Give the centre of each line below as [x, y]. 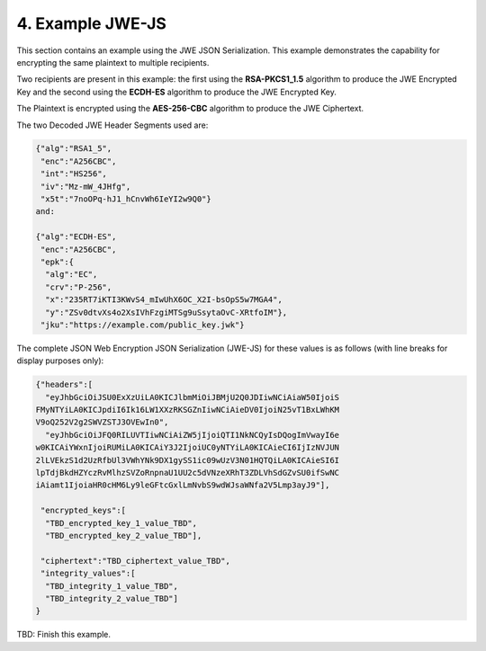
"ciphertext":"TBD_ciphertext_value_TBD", [136, 561]
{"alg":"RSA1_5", [74, 149]
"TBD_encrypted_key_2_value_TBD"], [124, 535]
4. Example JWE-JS [91, 23]
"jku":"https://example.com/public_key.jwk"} [143, 325]
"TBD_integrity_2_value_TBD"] [112, 598]
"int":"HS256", [74, 174]
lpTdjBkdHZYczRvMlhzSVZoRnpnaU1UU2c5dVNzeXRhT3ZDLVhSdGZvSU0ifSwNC [188, 473]
